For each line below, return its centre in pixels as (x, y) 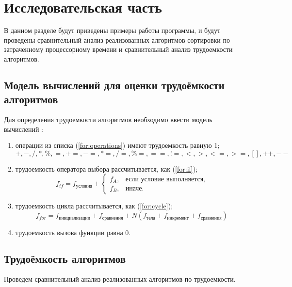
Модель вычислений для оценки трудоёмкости (114, 85)
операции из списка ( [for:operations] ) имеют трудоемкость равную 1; (117, 145)
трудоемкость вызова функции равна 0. (73, 232)
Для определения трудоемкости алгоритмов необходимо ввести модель (108, 120)
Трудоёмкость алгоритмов (65, 259)
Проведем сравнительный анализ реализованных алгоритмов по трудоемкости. (120, 279)
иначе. (135, 188)
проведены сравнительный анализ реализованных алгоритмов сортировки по (117, 40)
